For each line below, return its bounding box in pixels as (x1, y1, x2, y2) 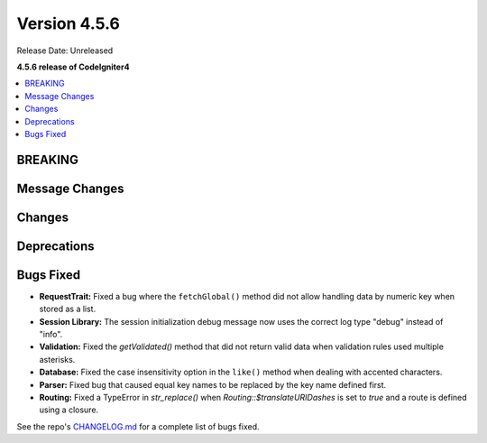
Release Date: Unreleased (16, 45, 114, 56)
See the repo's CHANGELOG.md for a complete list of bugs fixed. (16, 420, 261, 432)
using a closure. (39, 404, 99, 415)
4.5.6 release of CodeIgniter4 (16, 61, 130, 72)
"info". (39, 329, 63, 340)
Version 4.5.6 (16, 14, 121, 33)
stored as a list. (39, 303, 96, 315)
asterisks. (39, 354, 76, 365)
